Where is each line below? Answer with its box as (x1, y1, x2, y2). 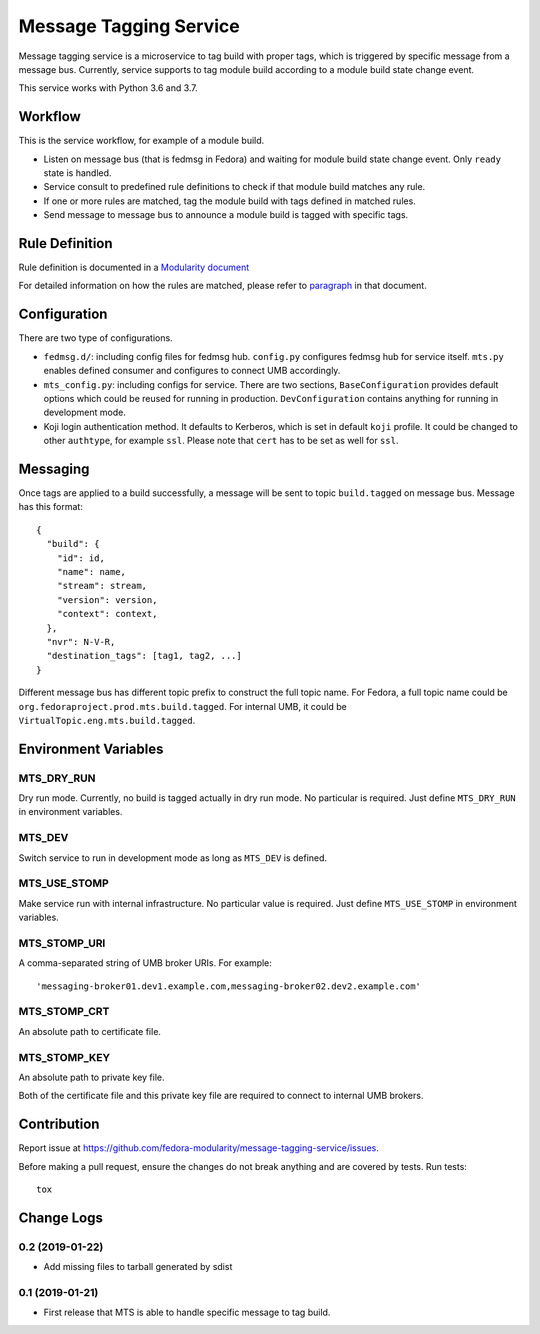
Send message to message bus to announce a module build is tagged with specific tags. (43, 209, 409, 221)
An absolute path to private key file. (18, 1071, 165, 1083)
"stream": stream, (56, 580, 148, 592)
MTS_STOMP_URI (18, 936, 106, 950)
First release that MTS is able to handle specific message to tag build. (43, 1306, 331, 1319)
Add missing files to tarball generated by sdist (43, 1261, 233, 1273)
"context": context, (56, 608, 158, 620)
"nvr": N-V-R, (46, 636, 116, 647)
